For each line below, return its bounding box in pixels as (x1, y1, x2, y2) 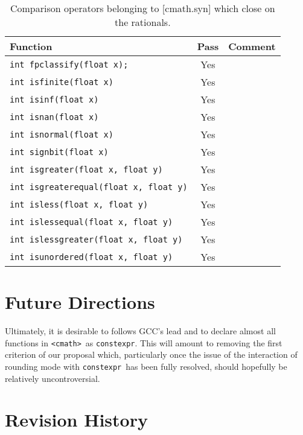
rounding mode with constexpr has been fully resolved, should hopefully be (5, 360, 287, 372)
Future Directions (5, 290, 155, 314)
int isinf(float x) (10, 94, 99, 104)
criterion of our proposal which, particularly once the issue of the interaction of (5, 348, 298, 361)
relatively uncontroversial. (5, 372, 100, 384)
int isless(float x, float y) (10, 199, 148, 209)
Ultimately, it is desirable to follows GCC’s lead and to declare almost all (5, 325, 276, 337)
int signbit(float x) (10, 147, 109, 157)
